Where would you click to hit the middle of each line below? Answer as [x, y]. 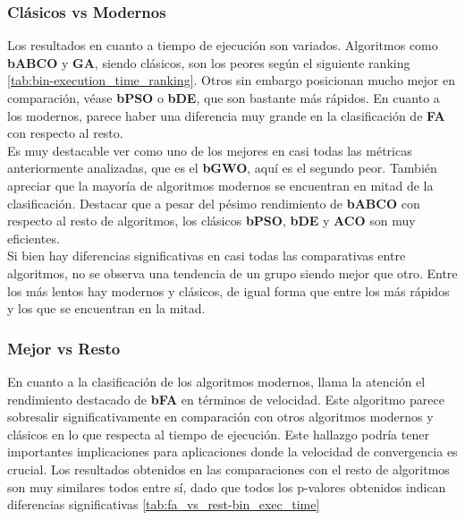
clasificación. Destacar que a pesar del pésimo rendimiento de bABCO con [214, 203]
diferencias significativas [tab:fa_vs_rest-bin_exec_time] [164, 504]
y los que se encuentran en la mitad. [106, 308]
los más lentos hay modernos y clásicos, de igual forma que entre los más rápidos [228, 290]
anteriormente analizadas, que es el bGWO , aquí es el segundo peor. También [222, 168]
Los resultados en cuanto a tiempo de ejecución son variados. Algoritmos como [223, 45]
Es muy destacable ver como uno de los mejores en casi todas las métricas [210, 150]
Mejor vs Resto [64, 348]
